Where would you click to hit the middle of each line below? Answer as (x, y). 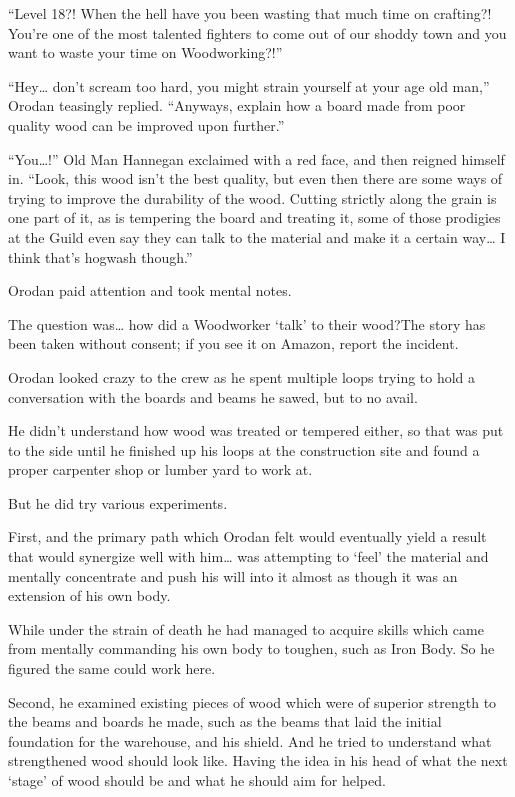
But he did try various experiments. (118, 502)
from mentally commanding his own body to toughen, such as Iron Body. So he (251, 648)
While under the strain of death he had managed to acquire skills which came (246, 628)
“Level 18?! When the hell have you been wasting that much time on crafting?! (250, 13)
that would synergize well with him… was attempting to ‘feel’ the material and (248, 556)
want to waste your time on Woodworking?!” (145, 52)
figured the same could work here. (112, 668)
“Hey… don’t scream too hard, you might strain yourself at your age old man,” (249, 85)
